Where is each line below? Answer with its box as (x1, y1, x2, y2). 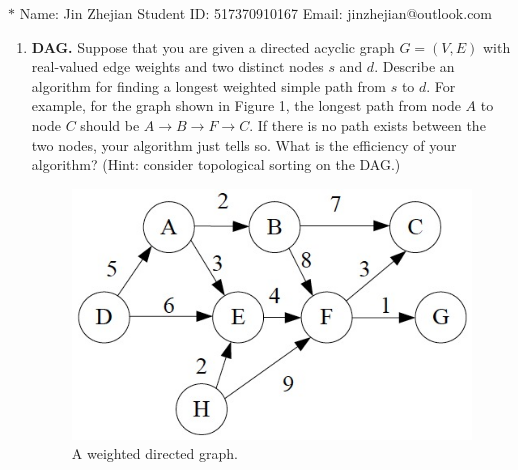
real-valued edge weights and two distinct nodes (31, 56, 324, 77)
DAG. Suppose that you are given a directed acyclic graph (31, 36, 395, 57)
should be (80, 114, 140, 135)
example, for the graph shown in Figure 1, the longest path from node (31, 95, 461, 116)
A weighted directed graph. (71, 443, 238, 464)
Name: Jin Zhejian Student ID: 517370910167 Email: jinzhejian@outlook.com (19, 3, 493, 23)
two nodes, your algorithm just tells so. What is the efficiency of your (31, 134, 457, 155)
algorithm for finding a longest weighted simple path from (31, 75, 386, 96)
